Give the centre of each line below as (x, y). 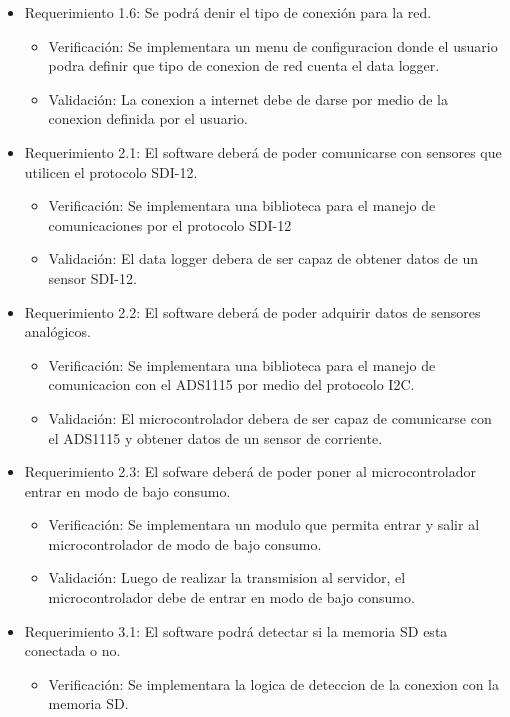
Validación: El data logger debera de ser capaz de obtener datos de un (263, 258)
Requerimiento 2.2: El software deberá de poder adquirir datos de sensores (252, 311)
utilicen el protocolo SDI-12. (111, 171)
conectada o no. (72, 650)
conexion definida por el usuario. (148, 118)
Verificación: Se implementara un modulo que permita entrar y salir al (264, 524)
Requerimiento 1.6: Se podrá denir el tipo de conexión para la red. (228, 12)
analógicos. (57, 331)
